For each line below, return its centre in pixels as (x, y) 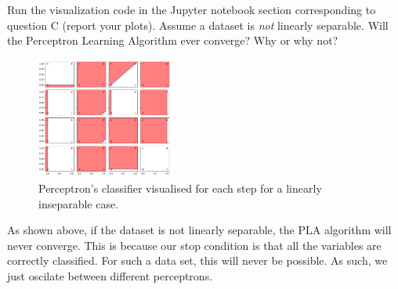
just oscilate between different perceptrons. (110, 276)
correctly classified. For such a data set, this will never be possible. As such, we (197, 260)
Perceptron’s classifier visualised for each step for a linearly (180, 188)
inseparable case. (79, 203)
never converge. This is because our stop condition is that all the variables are (194, 245)
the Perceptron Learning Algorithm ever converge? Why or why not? (173, 40)
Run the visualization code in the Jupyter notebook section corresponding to (192, 9)
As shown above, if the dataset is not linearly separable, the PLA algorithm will (199, 230)
